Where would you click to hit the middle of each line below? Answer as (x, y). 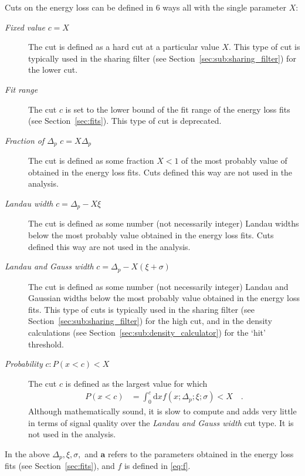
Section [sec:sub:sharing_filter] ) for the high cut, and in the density (150, 321)
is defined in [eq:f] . (157, 466)
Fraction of (25, 140)
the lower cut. (53, 70)
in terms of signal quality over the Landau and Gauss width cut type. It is (161, 422)
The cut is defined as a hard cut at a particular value (124, 47)
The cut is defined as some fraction (91, 161)
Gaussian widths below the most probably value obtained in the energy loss (164, 298)
